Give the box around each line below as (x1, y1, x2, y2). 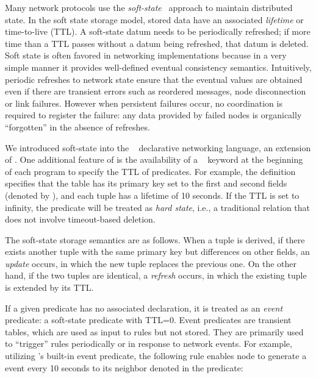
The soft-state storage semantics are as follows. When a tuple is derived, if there (5, 233, 305, 246)
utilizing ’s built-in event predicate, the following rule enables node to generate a (5, 349, 307, 362)
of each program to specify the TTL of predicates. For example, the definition (5, 165, 296, 177)
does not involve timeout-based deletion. (5, 213, 156, 226)
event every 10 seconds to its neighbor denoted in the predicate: (5, 361, 243, 374)
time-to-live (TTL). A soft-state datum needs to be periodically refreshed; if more (5, 25, 311, 38)
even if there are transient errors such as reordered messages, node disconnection (5, 85, 306, 98)
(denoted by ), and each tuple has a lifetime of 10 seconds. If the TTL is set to (5, 188, 300, 201)
